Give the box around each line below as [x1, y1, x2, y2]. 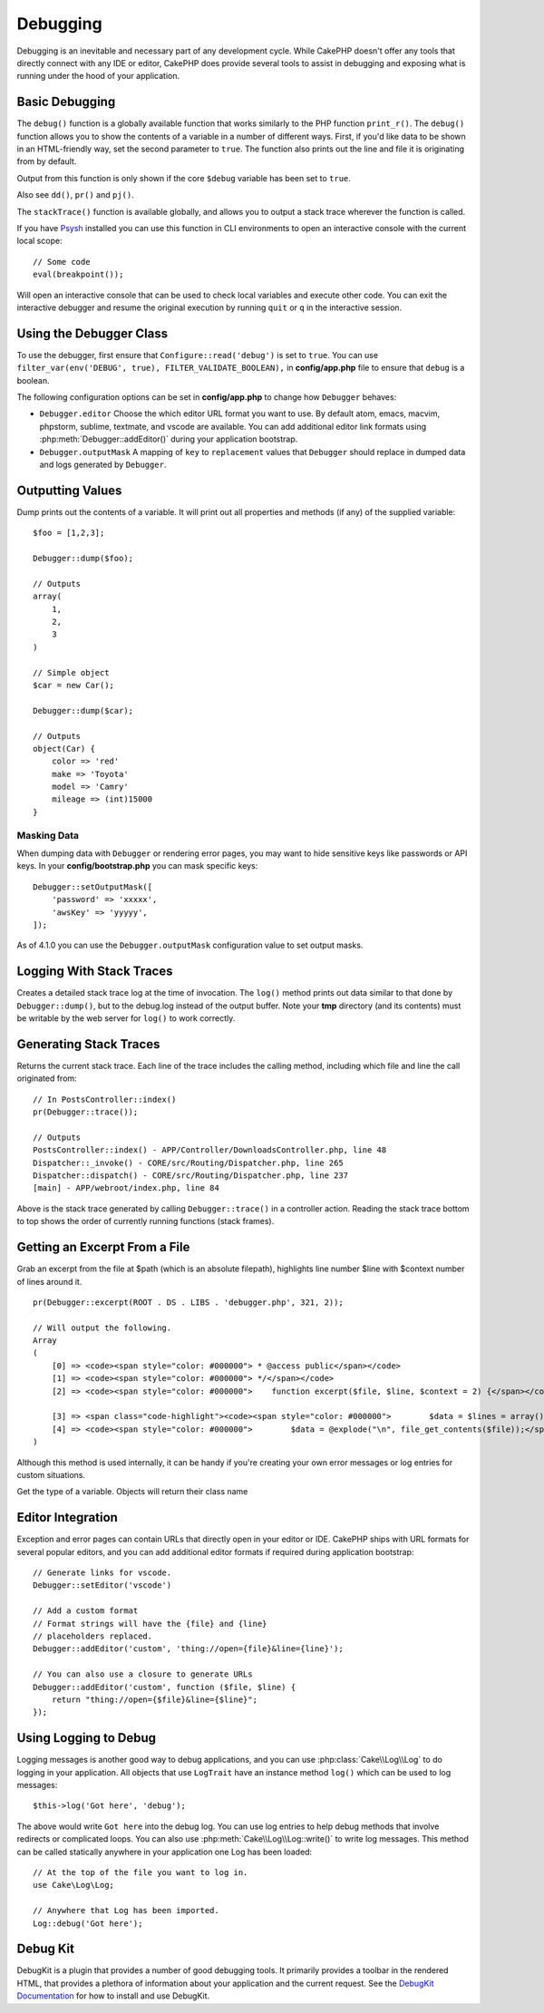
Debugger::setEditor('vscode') [33, 1580, 172, 1590]
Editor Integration [16, 1510, 118, 1525]
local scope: [16, 236, 63, 247]
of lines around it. [16, 1276, 83, 1287]
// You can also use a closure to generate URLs [33, 1669, 253, 1679]
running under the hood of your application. [16, 71, 180, 82]
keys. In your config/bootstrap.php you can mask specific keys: [16, 861, 258, 871]
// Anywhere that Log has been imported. [33, 1905, 219, 1916]
